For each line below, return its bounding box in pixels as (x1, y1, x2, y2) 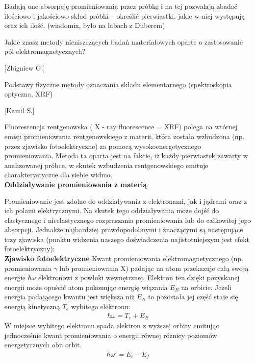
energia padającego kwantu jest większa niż (4, 291, 135, 302)
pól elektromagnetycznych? (4, 46, 85, 56)
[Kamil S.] (4, 105, 35, 115)
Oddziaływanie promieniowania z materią (4, 179, 147, 189)
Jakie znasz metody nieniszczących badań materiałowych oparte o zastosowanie (4, 36, 243, 47)
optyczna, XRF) (4, 89, 53, 99)
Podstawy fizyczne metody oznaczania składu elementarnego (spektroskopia (4, 79, 232, 89)
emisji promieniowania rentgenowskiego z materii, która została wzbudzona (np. (4, 131, 245, 141)
